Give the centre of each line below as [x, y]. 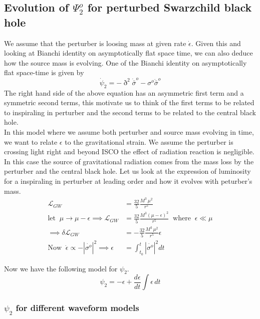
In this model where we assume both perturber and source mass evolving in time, [129, 132]
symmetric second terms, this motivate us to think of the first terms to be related [129, 102]
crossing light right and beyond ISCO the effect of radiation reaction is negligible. [129, 151]
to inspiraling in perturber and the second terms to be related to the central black [130, 112]
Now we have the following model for [61, 268]
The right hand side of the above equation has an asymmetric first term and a [124, 92]
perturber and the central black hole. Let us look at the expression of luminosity [127, 171]
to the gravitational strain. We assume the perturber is [149, 141]
